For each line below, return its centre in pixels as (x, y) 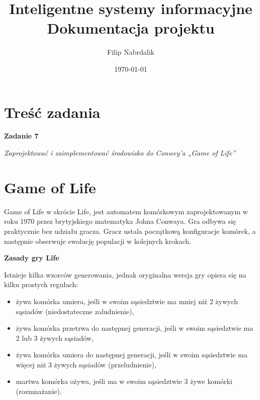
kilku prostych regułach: (41, 284)
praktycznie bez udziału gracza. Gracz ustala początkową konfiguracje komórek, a (130, 231)
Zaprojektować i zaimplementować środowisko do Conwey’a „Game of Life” (120, 153)
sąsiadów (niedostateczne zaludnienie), (75, 311)
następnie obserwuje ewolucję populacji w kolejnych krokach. (98, 241)
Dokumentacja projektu (131, 28)
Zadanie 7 (21, 136)
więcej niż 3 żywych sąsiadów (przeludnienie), (86, 364)
